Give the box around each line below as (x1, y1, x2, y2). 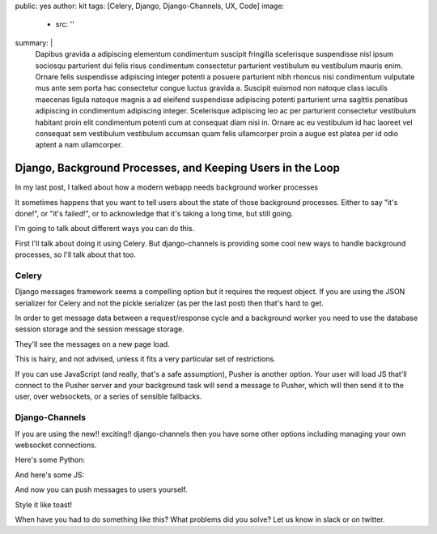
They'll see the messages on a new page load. (15, 339, 170, 348)
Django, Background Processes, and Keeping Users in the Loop (15, 161, 340, 175)
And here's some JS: (15, 470, 85, 480)
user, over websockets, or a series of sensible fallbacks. (15, 391, 202, 401)
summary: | (15, 37, 53, 48)
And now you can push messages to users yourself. (15, 485, 188, 494)
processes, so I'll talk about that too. (15, 250, 137, 259)
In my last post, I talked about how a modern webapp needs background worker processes (15, 182, 319, 192)
